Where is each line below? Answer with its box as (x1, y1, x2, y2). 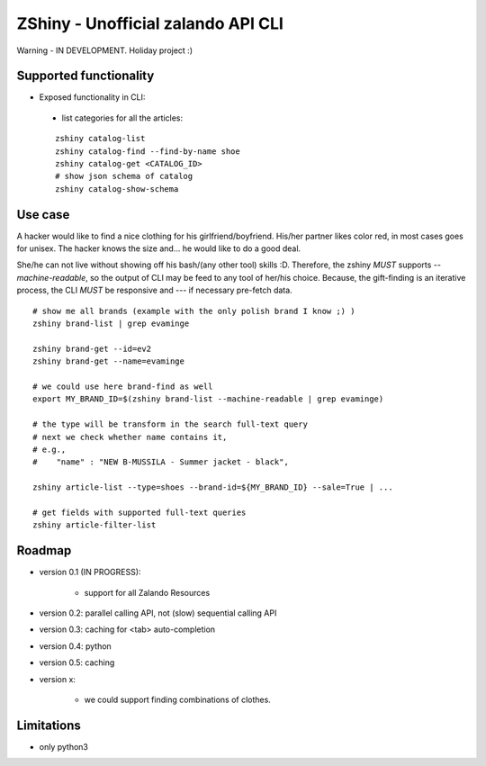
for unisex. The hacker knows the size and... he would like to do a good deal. (16, 243, 301, 254)
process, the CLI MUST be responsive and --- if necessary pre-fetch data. (16, 284, 292, 296)
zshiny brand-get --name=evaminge (32, 356, 184, 366)
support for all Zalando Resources (84, 587, 211, 598)
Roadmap (16, 543, 72, 558)
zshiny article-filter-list (32, 520, 157, 530)
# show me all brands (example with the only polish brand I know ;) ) (32, 306, 355, 316)
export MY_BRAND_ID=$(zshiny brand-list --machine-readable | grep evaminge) (32, 394, 384, 404)
